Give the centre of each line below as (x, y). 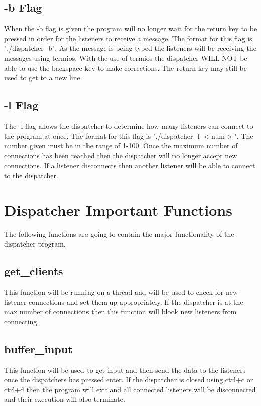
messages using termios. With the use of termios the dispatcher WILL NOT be (126, 58)
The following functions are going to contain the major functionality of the (119, 234)
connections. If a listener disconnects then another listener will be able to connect (130, 165)
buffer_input (38, 348)
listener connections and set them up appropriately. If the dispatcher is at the (124, 302)
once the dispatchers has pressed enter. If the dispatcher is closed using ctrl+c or (129, 380)
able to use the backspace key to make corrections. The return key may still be (125, 68)
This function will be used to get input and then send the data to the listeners (125, 370)
